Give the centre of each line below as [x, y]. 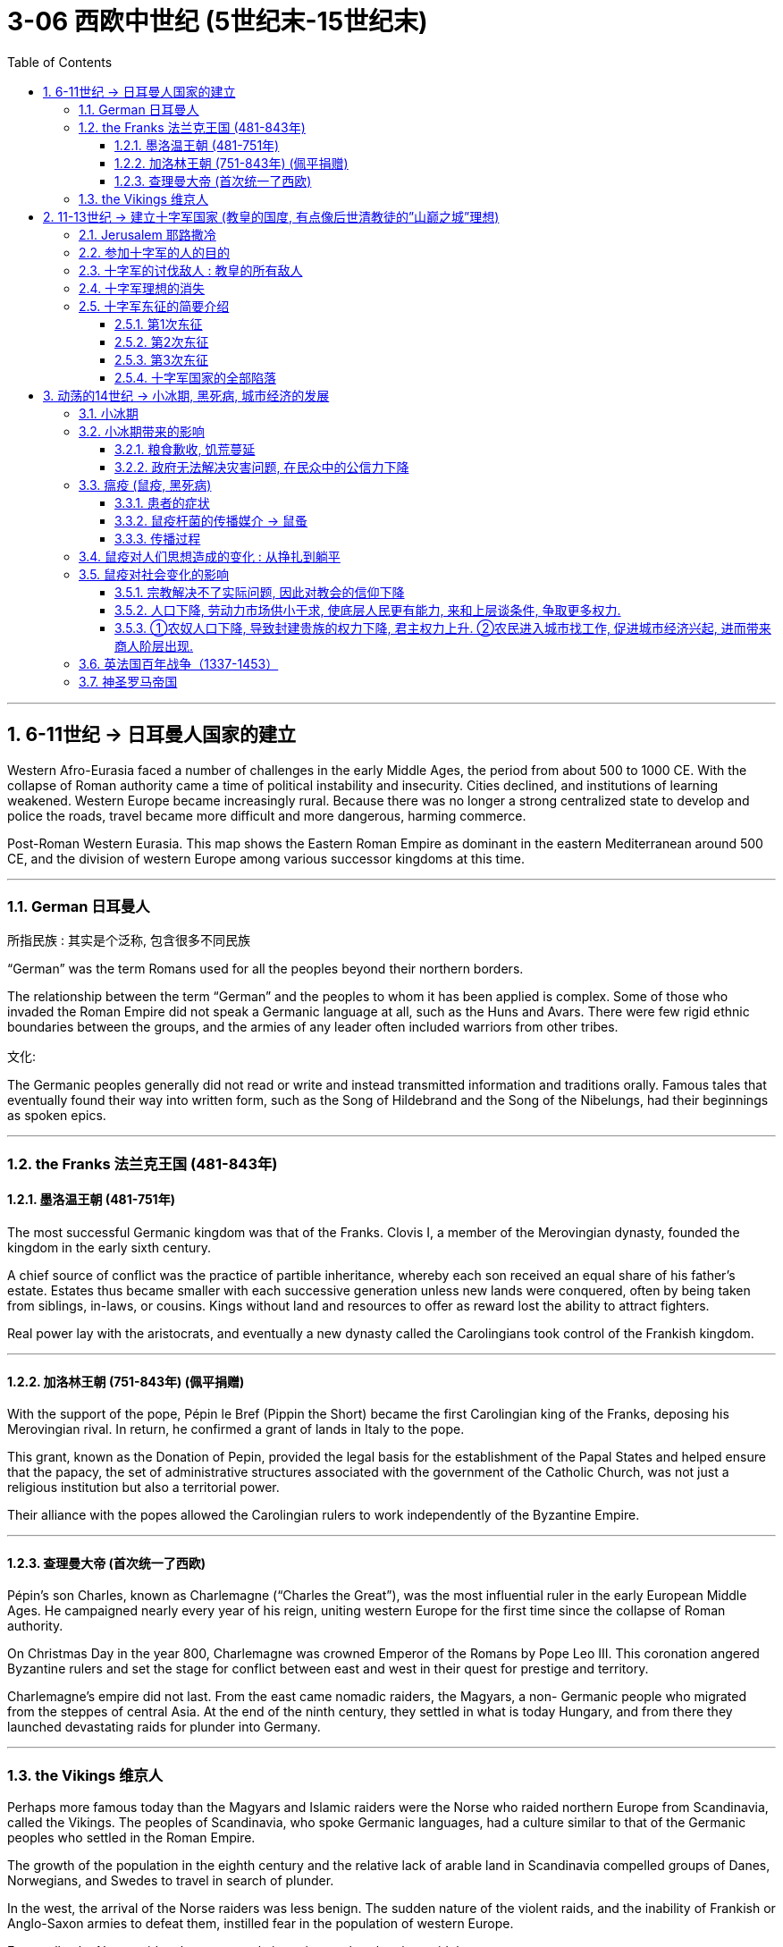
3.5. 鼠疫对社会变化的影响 [154, 574]
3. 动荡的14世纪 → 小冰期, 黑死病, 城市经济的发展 [186, 395]
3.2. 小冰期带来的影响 [142, 431]
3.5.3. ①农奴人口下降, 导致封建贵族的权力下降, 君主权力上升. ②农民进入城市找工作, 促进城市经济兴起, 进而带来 [443, 628]
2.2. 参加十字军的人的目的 [155, 252]
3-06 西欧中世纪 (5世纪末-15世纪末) [218, 21]
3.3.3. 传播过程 [158, 538]
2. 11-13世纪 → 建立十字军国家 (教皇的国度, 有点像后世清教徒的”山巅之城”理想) [271, 216]
